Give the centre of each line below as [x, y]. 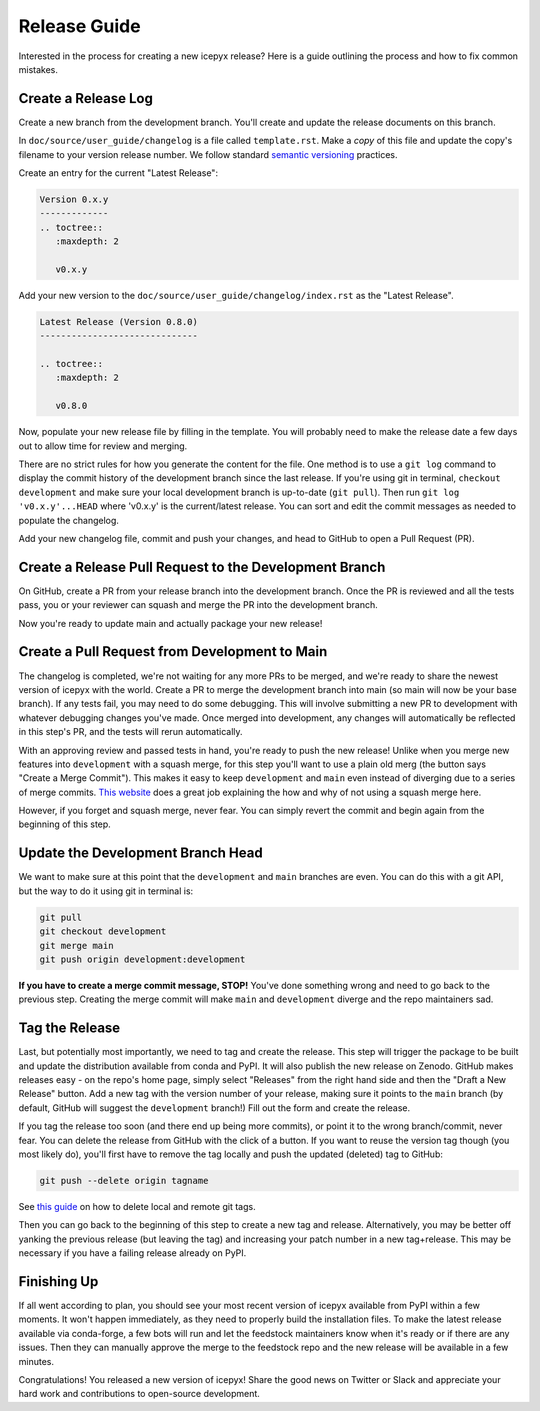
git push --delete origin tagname [124, 1180]
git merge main [76, 945]
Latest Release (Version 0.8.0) [119, 321]
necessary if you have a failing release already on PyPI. [132, 1253]
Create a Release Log [86, 98]
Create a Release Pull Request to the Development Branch [202, 566]
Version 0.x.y [74, 199]
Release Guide [79, 26]
